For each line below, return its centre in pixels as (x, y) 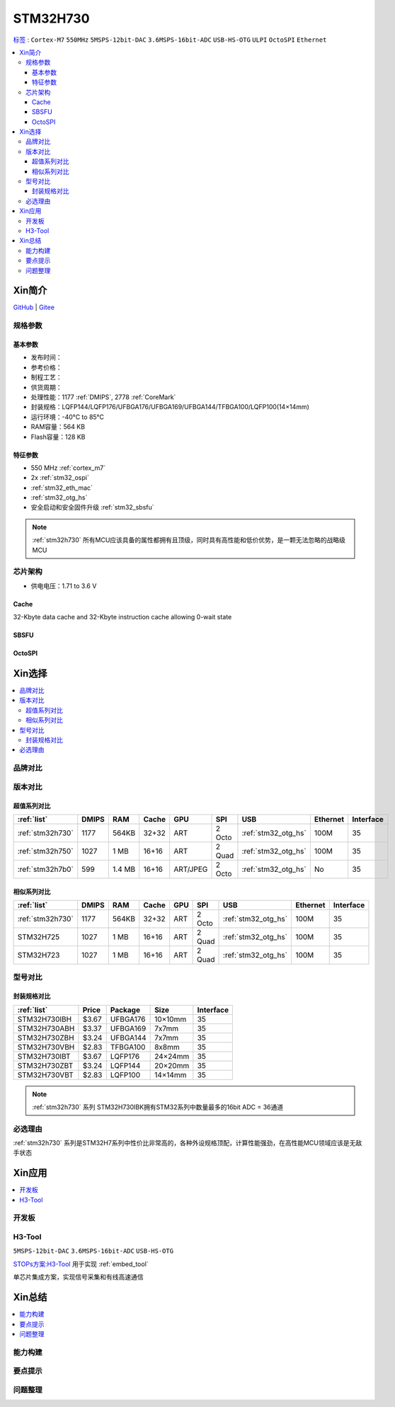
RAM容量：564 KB (58, 427)
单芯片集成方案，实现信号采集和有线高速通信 (78, 1277)
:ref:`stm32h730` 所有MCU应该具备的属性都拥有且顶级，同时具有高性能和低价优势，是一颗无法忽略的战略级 (189, 540)
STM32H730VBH (46, 1047)
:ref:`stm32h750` (45, 851)
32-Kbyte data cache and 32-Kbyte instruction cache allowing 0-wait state (122, 617)
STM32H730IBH (45, 1019)
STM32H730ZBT (45, 1065)
